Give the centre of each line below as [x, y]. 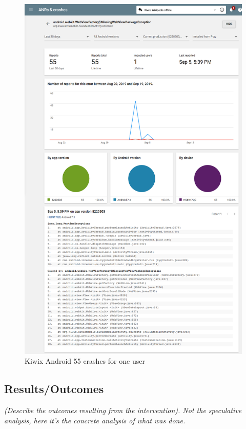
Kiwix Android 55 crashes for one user [85, 361]
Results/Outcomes [54, 389]
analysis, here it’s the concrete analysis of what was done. [95, 420]
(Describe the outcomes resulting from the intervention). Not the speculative [123, 410]
